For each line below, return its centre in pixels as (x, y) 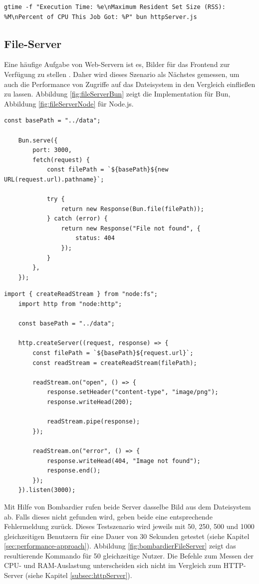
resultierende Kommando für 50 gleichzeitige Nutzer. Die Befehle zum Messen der (129, 555)
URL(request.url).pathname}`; (54, 179)
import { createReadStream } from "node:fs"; (81, 294)
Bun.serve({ (38, 140)
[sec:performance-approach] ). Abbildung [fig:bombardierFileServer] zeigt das (120, 546)
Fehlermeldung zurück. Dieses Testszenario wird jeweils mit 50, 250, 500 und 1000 (129, 526)
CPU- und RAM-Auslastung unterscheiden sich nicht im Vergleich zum (113, 565)
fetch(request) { (61, 160)
